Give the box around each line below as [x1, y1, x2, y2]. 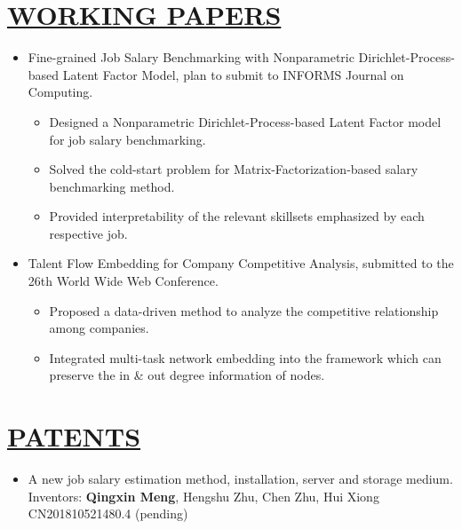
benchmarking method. [49, 177, 175, 195]
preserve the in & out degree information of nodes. [49, 366, 325, 384]
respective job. [49, 224, 128, 242]
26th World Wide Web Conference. [28, 272, 219, 290]
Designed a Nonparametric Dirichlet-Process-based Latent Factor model [49, 112, 442, 130]
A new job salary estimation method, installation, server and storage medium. [28, 470, 453, 488]
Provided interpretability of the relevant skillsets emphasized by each [49, 207, 425, 225]
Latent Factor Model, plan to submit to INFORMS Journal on [62, 65, 404, 83]
